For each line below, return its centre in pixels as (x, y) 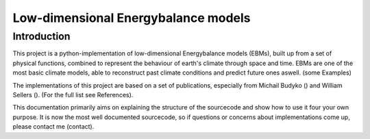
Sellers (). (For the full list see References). (73, 94)
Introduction (41, 36)
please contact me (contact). (53, 127)
